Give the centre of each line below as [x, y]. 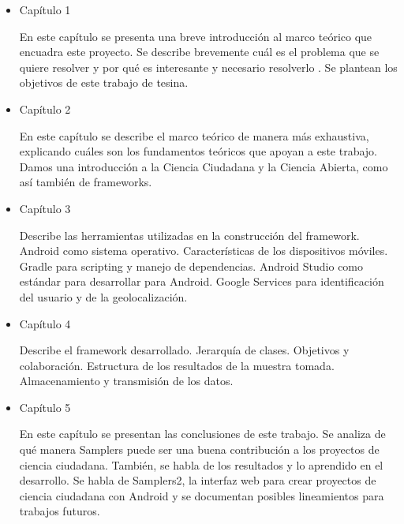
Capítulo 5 [45, 407]
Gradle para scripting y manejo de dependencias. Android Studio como [191, 266]
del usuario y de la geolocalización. [103, 296]
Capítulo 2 [45, 109]
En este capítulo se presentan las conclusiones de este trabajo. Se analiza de [202, 434]
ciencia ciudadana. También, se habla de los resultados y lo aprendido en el [201, 464]
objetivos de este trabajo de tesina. [104, 82]
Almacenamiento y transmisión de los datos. [126, 381]
